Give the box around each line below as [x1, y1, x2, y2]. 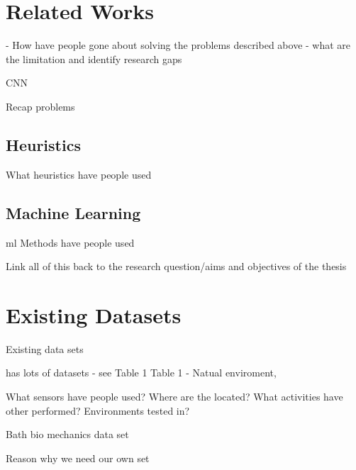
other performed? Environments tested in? [6, 403, 190, 418]
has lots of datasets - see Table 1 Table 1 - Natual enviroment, [6, 365, 277, 380]
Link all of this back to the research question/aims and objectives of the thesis [6, 259, 347, 274]
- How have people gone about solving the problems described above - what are [6, 38, 351, 52]
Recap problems [6, 99, 75, 113]
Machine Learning [6, 201, 141, 223]
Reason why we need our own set [6, 450, 150, 465]
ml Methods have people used [6, 235, 135, 250]
